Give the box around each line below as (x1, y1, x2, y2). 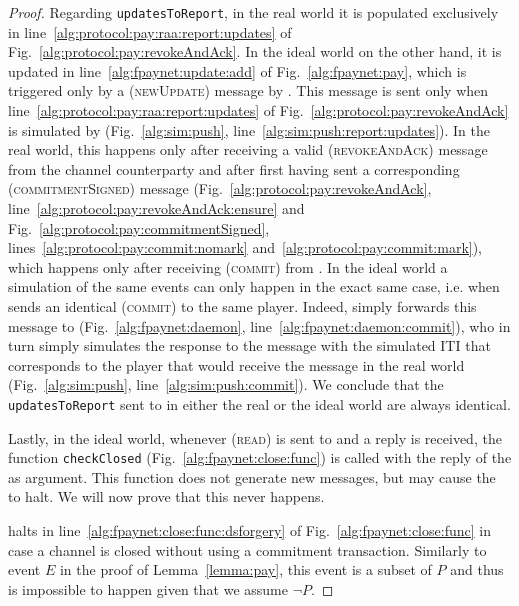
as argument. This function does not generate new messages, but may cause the (8, 466, 496, 487)
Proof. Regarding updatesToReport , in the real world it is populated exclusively (8, 2, 499, 22)
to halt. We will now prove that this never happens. (8, 486, 325, 507)
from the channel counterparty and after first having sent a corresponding (8, 158, 460, 179)
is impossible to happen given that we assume (8, 578, 288, 599)
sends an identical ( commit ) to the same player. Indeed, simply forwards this (8, 295, 477, 316)
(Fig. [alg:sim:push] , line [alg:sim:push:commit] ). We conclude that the (8, 374, 444, 395)
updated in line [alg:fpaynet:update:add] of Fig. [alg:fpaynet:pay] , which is (8, 60, 467, 81)
